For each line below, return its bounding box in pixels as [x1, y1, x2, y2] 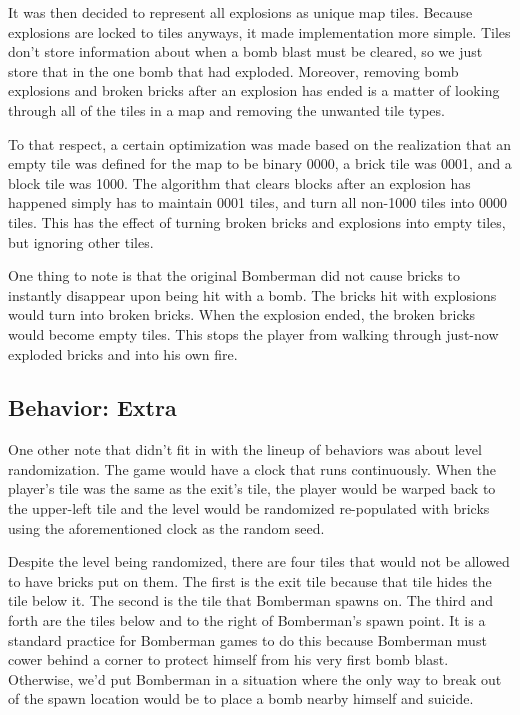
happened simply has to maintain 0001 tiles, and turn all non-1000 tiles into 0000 [8, 192, 507, 213]
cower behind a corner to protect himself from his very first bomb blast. [8, 649, 449, 670]
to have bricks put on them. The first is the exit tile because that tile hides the [8, 570, 492, 591]
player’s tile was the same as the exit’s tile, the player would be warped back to [8, 478, 496, 499]
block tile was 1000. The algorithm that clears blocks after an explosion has [8, 172, 471, 193]
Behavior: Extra [8, 392, 177, 423]
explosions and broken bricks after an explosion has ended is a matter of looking [8, 80, 500, 101]
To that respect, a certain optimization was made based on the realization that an [8, 133, 512, 154]
